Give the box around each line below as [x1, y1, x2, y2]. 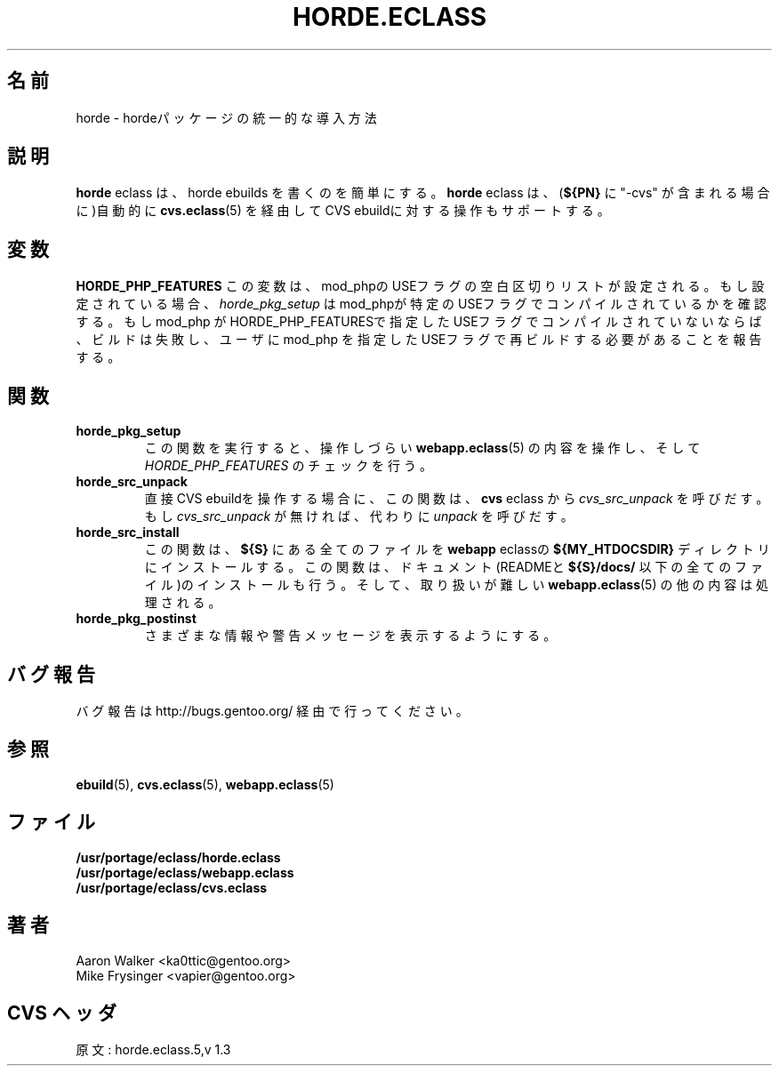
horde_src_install [76, 524, 180, 541]
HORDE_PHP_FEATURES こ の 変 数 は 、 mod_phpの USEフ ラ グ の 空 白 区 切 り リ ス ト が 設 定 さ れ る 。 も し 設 [76, 278, 765, 294]
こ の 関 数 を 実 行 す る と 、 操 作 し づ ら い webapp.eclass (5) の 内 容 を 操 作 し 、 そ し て [144, 440, 701, 456]
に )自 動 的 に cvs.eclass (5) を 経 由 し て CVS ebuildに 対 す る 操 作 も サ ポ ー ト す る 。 [76, 203, 610, 219]
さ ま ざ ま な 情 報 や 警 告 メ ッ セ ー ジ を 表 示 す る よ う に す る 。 [144, 628, 557, 644]
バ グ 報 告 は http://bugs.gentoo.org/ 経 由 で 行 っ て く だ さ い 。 [76, 702, 469, 718]
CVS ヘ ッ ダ [7, 1001, 116, 1024]
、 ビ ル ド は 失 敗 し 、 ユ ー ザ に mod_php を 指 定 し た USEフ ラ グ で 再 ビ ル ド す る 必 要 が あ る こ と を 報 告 [76, 332, 762, 348]
